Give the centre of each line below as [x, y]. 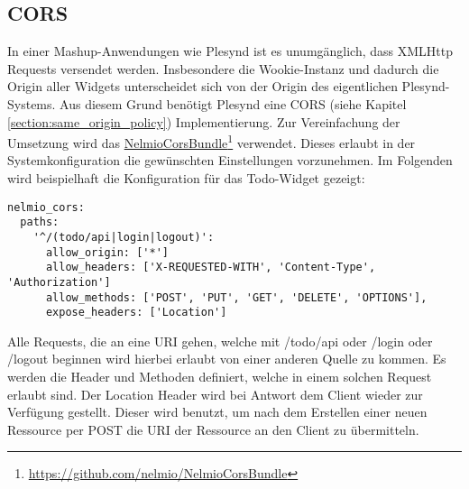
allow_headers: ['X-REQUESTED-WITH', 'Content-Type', [211, 268]
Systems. [32, 103]
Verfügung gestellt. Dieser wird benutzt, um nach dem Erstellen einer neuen [217, 412]
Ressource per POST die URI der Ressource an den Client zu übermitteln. [213, 429]
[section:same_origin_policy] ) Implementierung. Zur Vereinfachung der [204, 121]
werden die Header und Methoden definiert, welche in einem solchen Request [220, 377]
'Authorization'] [59, 282]
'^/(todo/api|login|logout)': [124, 237]
